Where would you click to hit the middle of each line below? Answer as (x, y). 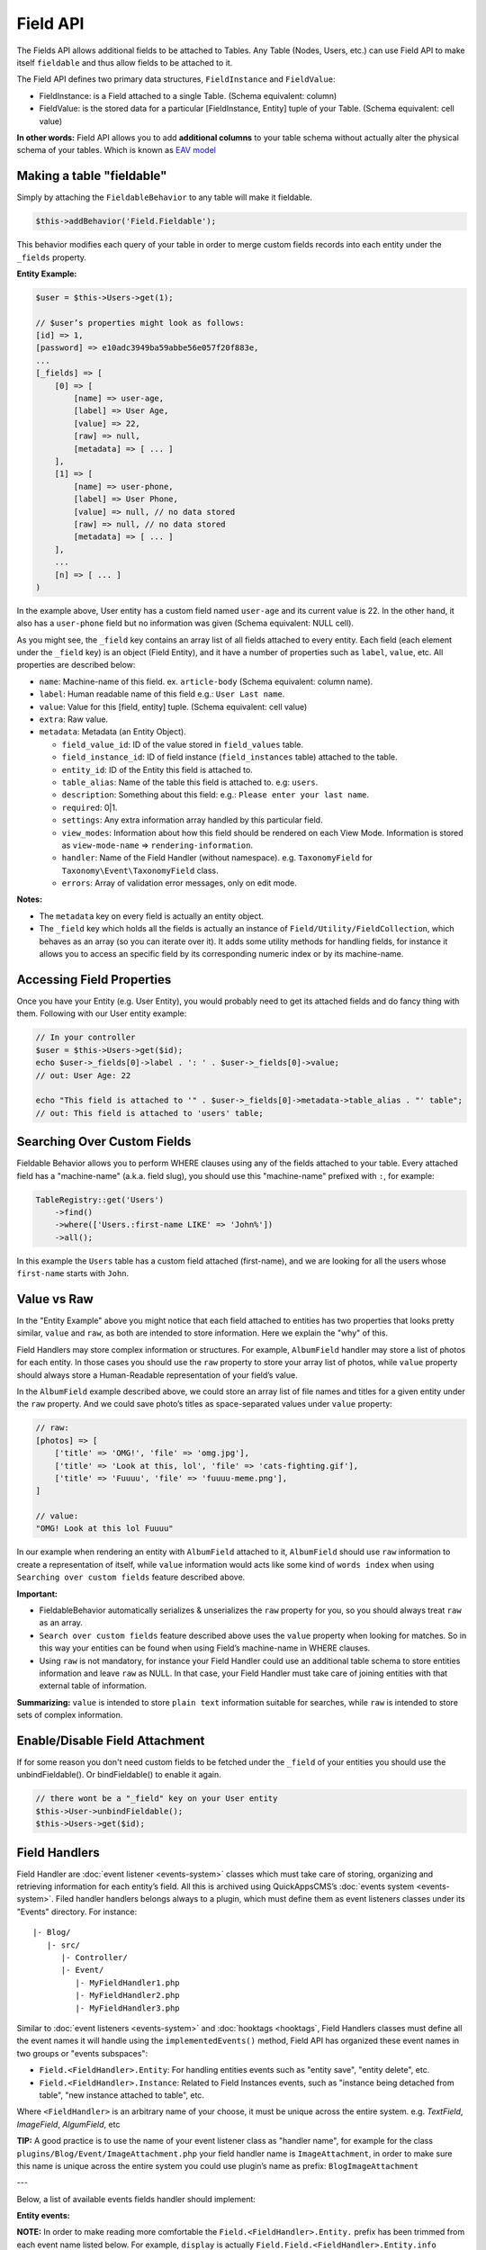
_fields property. (52, 257)
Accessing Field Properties (94, 980)
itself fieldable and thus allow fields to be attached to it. (125, 62)
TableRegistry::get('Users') (100, 1200)
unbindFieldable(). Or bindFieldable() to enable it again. (119, 1775)
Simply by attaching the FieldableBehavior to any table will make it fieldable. (165, 197)
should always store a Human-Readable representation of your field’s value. (157, 1375)
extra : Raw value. (73, 719)
